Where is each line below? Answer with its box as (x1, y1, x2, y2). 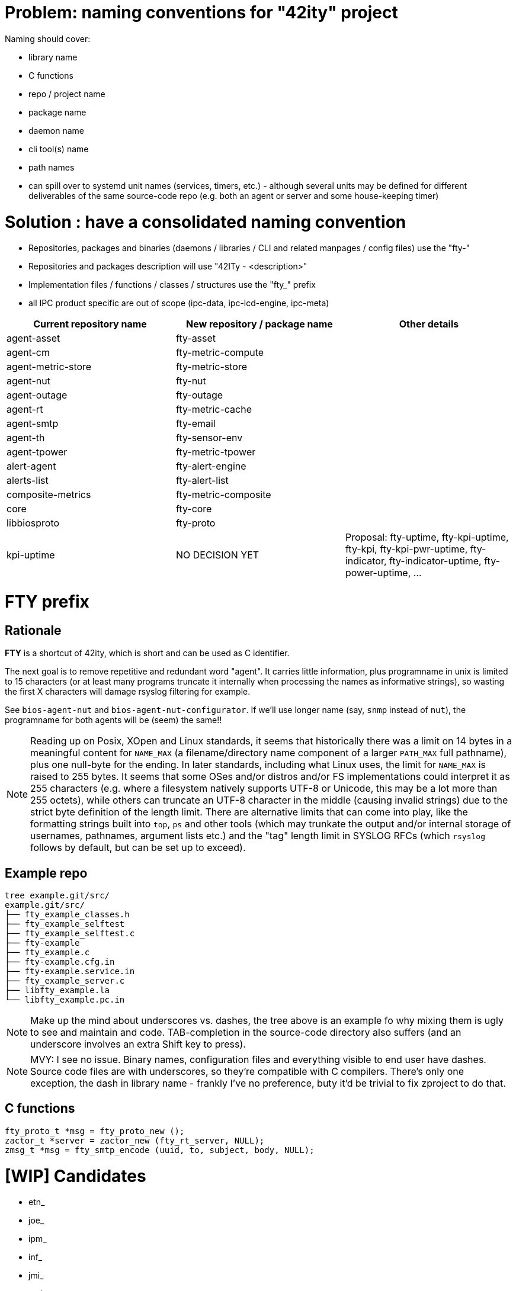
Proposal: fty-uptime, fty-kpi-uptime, (345, 531, 509, 544)
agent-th (7, 432, 45, 444)
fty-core (175, 503, 212, 515)
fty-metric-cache (175, 403, 252, 416)
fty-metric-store (175, 361, 247, 373)
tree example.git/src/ (5, 891, 110, 901)
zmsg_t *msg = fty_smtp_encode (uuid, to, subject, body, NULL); (5, 1145, 315, 1155)
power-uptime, (345, 567, 411, 579)
